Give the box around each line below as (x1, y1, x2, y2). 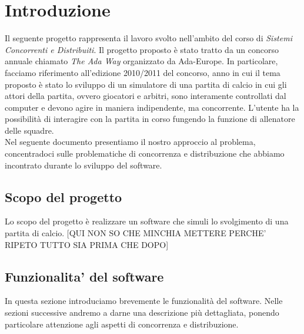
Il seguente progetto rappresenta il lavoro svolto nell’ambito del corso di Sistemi (5, 32, 292, 44)
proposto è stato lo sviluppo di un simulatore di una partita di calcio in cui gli (5, 78, 287, 90)
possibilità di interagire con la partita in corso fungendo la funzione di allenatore (5, 113, 295, 125)
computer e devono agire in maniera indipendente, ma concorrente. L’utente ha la (5, 101, 299, 113)
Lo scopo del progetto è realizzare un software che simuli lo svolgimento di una (5, 215, 289, 227)
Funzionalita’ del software (5, 267, 164, 285)
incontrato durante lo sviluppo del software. (5, 158, 162, 171)
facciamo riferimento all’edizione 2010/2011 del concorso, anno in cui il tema (5, 66, 280, 78)
